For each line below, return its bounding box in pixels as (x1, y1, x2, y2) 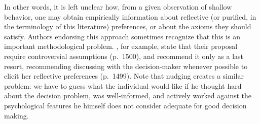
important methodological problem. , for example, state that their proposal (4, 41, 238, 51)
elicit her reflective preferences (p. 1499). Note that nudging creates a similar (4, 71, 244, 81)
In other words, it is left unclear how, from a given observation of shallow (4, 2, 232, 12)
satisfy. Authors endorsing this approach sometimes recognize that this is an (4, 31, 240, 41)
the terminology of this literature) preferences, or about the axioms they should (4, 21, 251, 32)
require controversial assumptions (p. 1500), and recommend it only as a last (4, 50, 243, 61)
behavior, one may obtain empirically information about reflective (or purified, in (4, 11, 256, 22)
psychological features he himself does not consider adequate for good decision (4, 100, 247, 110)
